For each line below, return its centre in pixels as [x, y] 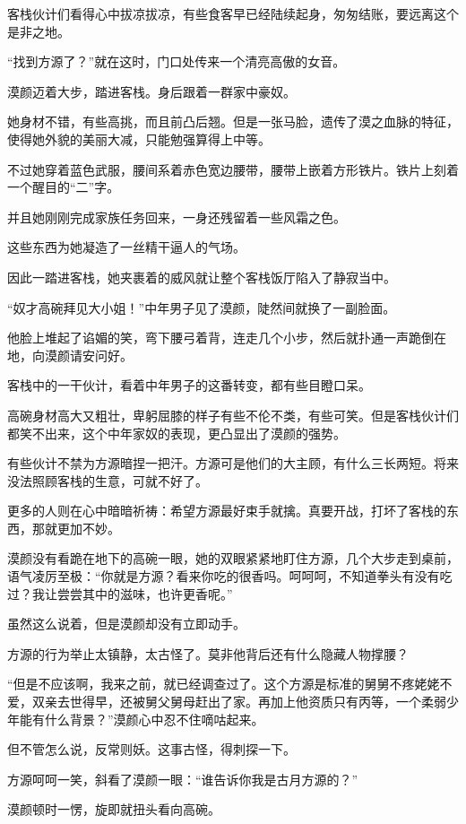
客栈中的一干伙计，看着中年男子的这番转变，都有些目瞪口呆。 [189, 385]
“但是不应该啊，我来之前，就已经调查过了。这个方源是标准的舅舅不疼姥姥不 [230, 684]
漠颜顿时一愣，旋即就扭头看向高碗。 [114, 809]
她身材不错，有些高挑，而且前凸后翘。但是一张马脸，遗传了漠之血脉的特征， [233, 121]
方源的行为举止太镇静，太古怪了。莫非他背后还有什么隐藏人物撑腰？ [208, 653]
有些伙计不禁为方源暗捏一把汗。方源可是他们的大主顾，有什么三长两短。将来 [233, 463]
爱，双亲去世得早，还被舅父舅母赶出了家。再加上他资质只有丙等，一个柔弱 [227, 702]
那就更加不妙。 [76, 528]
